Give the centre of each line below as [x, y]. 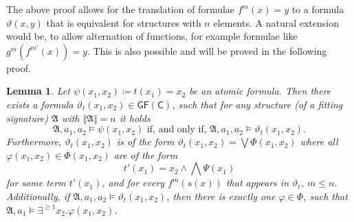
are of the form [146, 155]
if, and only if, [177, 130]
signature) [27, 118]
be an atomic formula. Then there [260, 91]
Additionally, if [38, 196]
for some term [36, 183]
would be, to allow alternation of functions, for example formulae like [152, 36]
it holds [135, 118]
